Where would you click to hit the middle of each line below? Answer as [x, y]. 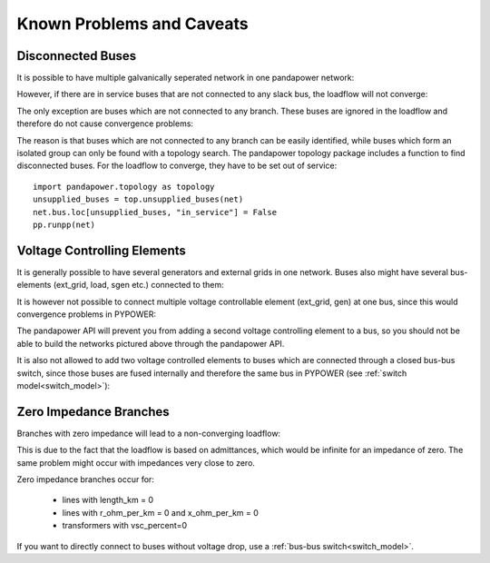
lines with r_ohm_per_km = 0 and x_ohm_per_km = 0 [160, 512]
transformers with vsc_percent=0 [125, 526]
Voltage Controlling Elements [101, 250]
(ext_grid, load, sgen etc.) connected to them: [138, 285]
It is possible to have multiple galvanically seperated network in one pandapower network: [186, 78]
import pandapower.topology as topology [124, 187]
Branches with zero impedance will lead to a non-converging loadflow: [149, 433]
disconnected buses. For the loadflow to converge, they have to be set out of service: [177, 166]
